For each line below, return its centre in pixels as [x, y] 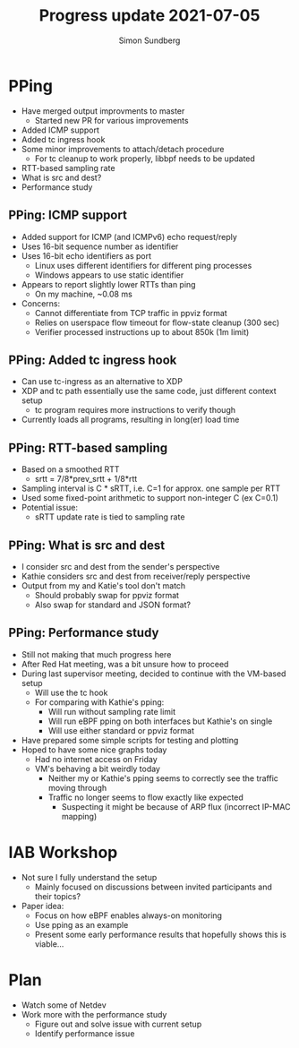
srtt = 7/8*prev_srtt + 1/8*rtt [86, 479]
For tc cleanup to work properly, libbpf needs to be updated [145, 159]
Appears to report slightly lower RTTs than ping [108, 284]
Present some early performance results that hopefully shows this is [161, 934]
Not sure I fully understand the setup [89, 877]
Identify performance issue [85, 1033]
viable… [49, 944]
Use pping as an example [81, 924]
